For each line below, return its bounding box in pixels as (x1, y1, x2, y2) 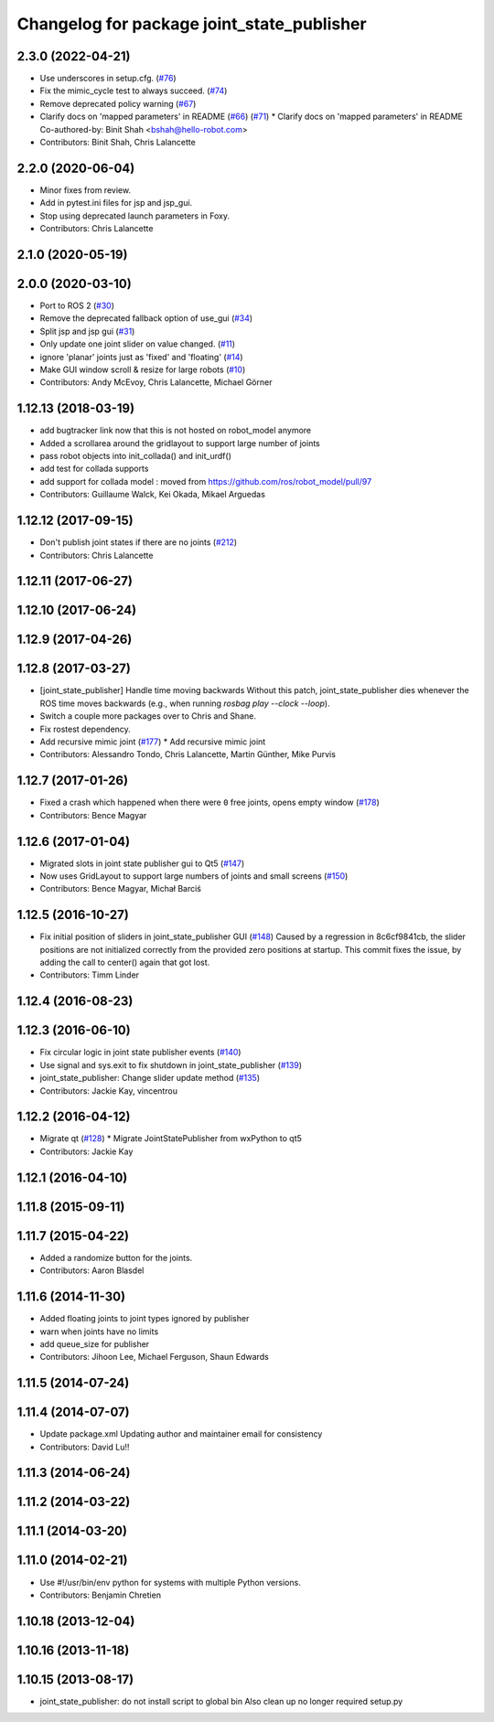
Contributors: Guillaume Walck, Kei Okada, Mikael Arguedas (39, 489, 265, 500)
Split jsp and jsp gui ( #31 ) (39, 326, 135, 337)
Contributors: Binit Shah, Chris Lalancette (39, 137, 196, 148)
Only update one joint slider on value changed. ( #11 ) (39, 338, 236, 349)
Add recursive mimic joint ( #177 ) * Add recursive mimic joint (39, 736, 266, 747)
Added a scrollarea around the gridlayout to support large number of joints (39, 437, 320, 448)
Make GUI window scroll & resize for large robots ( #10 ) (39, 364, 246, 375)
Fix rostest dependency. (39, 723, 132, 734)
